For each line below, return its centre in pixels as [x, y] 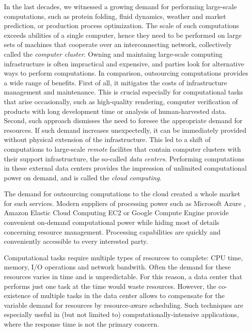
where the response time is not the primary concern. [82, 324]
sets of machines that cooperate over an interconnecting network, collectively [118, 44]
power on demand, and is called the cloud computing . [83, 177]
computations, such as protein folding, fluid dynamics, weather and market [115, 16]
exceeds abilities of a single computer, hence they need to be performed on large [123, 35]
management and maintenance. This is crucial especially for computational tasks [124, 92]
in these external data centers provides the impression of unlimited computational [126, 168]
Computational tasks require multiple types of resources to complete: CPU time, [124, 257]
